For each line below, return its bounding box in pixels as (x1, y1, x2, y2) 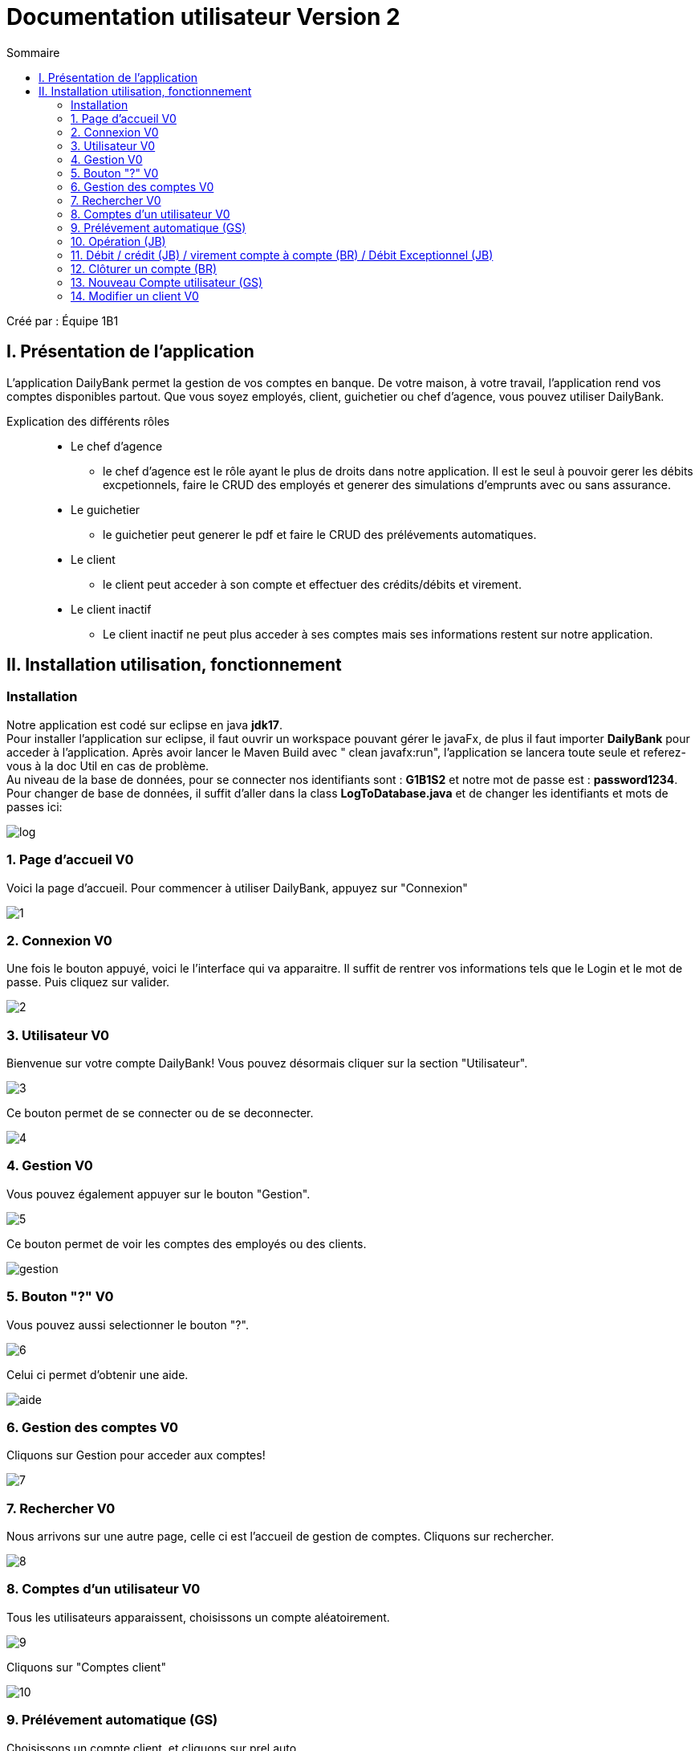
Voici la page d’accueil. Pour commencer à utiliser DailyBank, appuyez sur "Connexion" (6, 880, 468, 895)
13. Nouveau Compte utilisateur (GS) (71, 275, 263, 289)
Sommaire (6, 45, 60, 59)
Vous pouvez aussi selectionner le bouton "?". (6, 1317, 249, 1332)
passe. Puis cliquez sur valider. (6, 975, 170, 990)
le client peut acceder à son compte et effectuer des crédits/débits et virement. (103, 577, 522, 591)
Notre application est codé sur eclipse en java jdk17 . (6, 717, 283, 732)
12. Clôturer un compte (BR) (71, 261, 217, 276)
